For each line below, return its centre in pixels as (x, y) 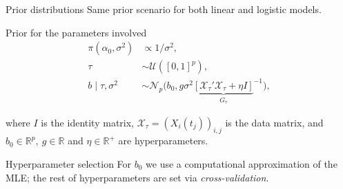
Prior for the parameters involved (76, 32)
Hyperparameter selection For (69, 164)
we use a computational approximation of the (242, 164)
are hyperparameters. (163, 141)
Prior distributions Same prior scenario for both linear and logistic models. (164, 9)
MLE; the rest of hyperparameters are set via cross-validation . (137, 177)
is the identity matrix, (87, 122)
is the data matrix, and (274, 122)
